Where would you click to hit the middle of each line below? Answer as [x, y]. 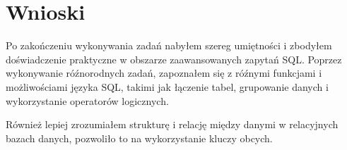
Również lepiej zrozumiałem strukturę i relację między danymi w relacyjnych [172, 124]
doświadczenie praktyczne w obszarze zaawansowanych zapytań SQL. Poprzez [174, 59]
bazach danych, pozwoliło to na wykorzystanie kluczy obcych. [139, 138]
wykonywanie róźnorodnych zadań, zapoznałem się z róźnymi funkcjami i [164, 73]
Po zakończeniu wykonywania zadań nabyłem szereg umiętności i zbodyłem [169, 45]
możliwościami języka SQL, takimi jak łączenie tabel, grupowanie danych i [167, 86]
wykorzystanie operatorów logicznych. [87, 100]
